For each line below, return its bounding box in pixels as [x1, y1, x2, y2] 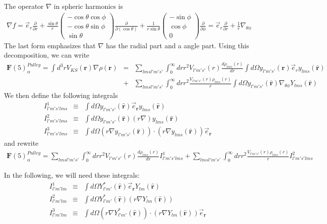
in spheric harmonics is [54, 1, 123, 11]
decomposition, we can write [4, 50, 89, 60]
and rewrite [4, 138, 39, 148]
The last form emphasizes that [4, 40, 96, 50]
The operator [4, 1, 44, 11]
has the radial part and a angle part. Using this [106, 40, 249, 50]
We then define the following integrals [4, 90, 118, 100]
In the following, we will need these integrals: [4, 169, 140, 180]
